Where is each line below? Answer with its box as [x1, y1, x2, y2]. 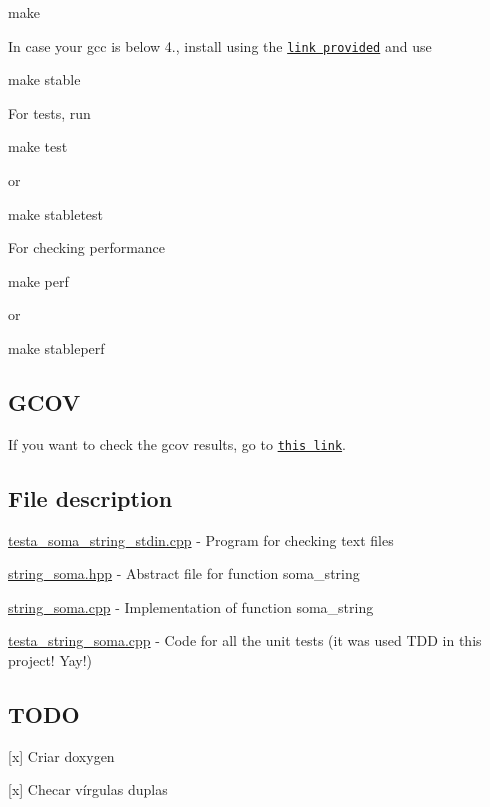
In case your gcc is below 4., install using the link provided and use [8, 35, 432, 56]
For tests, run [8, 102, 91, 123]
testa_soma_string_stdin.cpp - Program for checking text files [8, 529, 394, 550]
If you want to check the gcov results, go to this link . [8, 433, 346, 454]
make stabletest [8, 203, 104, 224]
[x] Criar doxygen [8, 745, 115, 766]
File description [8, 482, 173, 513]
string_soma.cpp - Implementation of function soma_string [8, 596, 374, 617]
